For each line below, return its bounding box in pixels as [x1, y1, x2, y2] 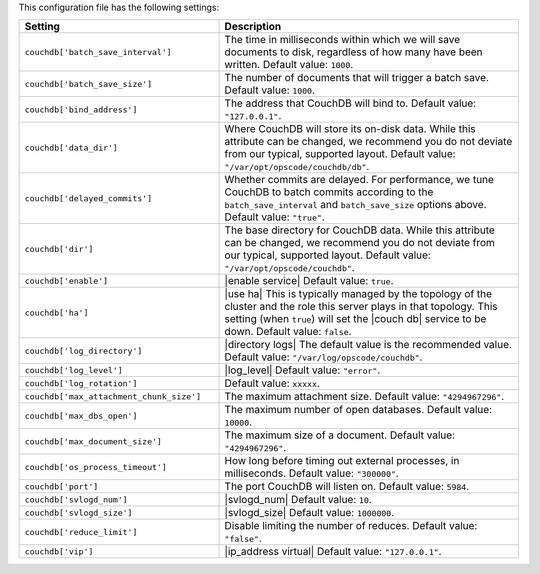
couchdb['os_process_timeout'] [24, 461, 167, 472]
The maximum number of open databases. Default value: [224, 403, 493, 417]
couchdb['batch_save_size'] [24, 78, 153, 89]
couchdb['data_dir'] [24, 142, 119, 153]
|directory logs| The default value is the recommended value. [224, 338, 512, 352]
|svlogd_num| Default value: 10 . [224, 493, 372, 507]
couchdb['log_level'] [24, 365, 124, 375]
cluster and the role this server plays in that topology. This [224, 300, 499, 314]
